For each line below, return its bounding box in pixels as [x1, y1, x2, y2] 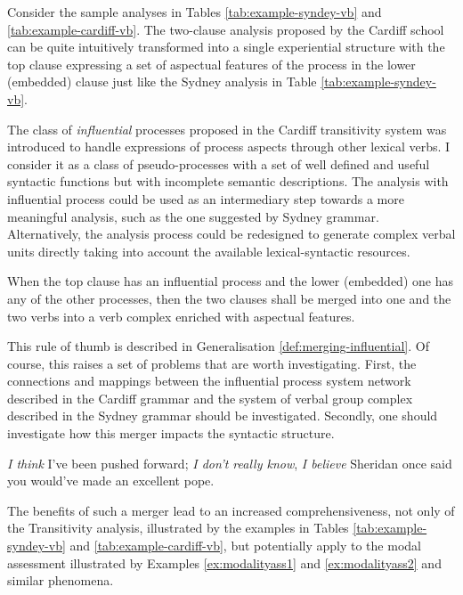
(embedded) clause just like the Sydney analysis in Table [7, 72, 317, 91]
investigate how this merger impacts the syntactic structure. [7, 424, 335, 443]
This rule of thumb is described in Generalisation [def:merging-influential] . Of [7, 337, 429, 355]
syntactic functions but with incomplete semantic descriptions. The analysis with [7, 172, 449, 191]
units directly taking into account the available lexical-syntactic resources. [7, 241, 410, 260]
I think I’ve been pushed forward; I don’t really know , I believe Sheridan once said [7, 453, 452, 472]
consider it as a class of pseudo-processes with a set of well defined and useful [7, 154, 430, 173]
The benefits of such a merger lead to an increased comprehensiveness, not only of [7, 501, 455, 519]
